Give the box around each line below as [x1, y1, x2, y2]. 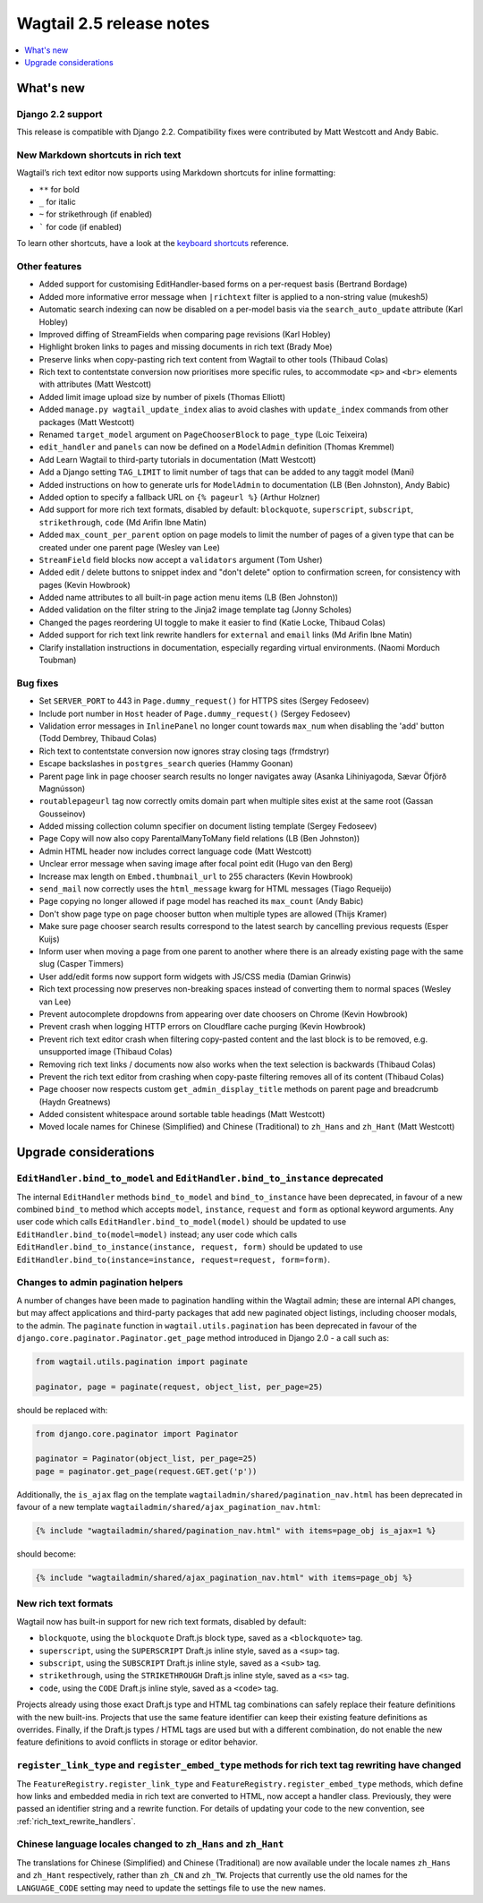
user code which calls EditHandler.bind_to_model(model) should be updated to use [16, 1216, 347, 1227]
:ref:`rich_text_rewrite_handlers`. [16, 1815, 136, 1826]
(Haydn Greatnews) [38, 1097, 111, 1107]
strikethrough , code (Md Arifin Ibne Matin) [38, 516, 208, 527]
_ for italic [38, 197, 76, 208]
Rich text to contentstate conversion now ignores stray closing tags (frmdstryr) [38, 746, 330, 756]
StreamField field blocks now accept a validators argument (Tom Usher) [38, 554, 323, 565]
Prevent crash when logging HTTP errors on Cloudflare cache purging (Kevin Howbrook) [38, 1021, 367, 1032]
